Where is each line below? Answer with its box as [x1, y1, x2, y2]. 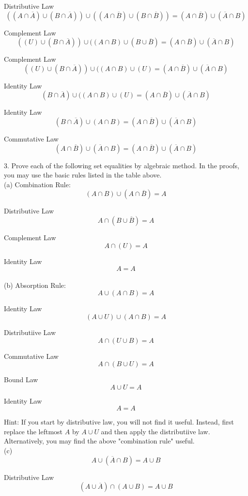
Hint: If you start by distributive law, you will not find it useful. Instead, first [4, 417, 234, 427]
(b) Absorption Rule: [4, 280, 66, 290]
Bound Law [4, 374, 38, 385]
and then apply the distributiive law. [101, 426, 210, 436]
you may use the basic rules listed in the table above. [4, 170, 162, 180]
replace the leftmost [4, 426, 63, 436]
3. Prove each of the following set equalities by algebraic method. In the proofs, [4, 160, 239, 170]
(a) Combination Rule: [4, 179, 71, 189]
